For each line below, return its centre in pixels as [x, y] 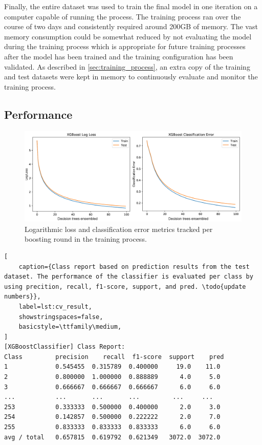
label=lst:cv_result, [55, 306]
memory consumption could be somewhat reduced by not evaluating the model [128, 36]
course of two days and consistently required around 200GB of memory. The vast [131, 26]
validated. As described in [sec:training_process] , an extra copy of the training [127, 66]
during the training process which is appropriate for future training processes [125, 46]
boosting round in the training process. [86, 239]
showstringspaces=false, [61, 317]
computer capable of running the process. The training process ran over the [123, 16]
